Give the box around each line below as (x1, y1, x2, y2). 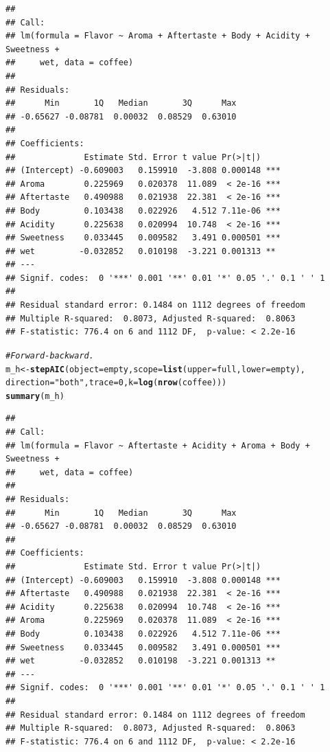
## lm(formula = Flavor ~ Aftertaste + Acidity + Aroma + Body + (5, 440, 310, 451)
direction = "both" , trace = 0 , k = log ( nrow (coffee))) (5, 378, 227, 388)
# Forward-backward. (5, 350, 94, 361)
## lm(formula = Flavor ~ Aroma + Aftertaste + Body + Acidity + (5, 31, 310, 41)
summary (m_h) (5, 391, 64, 401)
